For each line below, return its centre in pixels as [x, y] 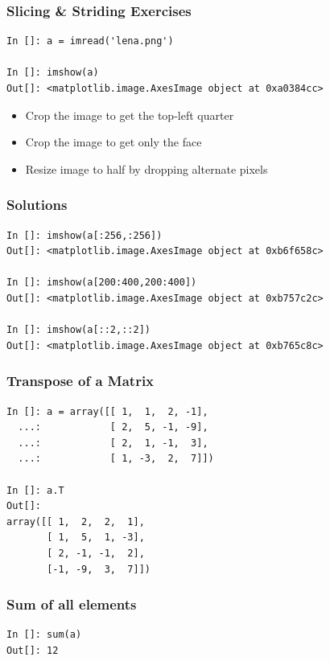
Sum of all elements [72, 604]
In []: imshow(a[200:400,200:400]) [102, 283]
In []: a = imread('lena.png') [90, 41]
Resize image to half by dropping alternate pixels [146, 168]
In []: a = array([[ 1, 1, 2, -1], [107, 411]
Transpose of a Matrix [80, 381]
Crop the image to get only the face [113, 142]
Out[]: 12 [33, 650]
